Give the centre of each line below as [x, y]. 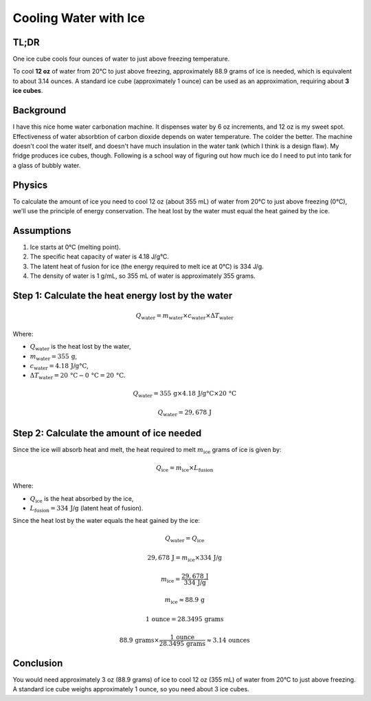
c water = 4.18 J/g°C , [59, 367]
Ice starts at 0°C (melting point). [75, 247]
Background [40, 110]
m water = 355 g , [53, 357]
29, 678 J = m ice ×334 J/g [185, 559]
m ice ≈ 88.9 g [185, 601]
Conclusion [38, 663]
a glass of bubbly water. [47, 165]
